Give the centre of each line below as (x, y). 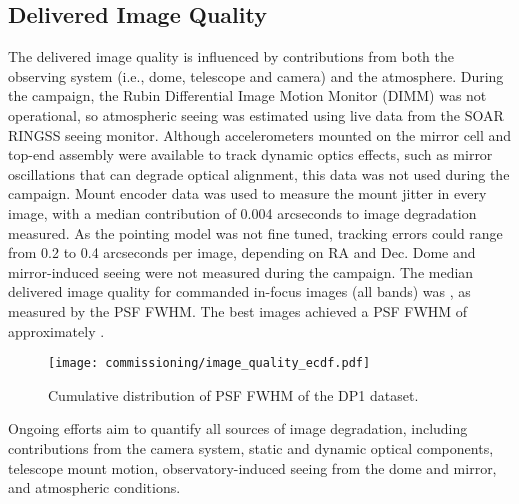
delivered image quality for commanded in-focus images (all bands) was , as (239, 291)
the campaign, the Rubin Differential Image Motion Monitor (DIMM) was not (247, 95)
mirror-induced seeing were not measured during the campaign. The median (241, 271)
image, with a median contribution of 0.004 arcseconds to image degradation (242, 212)
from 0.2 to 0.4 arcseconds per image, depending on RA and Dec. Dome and (242, 252)
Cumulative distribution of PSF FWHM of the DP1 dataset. (233, 394)
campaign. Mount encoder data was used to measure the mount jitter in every (247, 193)
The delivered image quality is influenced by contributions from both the (231, 56)
